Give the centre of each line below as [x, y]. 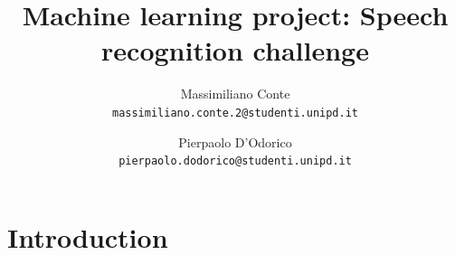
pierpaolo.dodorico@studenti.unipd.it [235, 161]
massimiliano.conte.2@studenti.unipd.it [235, 113]
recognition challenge [235, 50]
